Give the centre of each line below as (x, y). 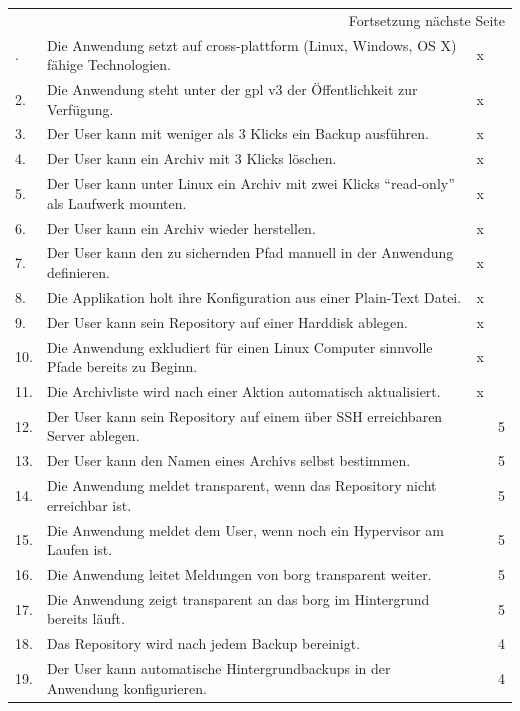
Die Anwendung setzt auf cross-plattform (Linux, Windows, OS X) (251, 44)
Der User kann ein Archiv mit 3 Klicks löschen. (191, 158)
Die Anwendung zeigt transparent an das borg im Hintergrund (238, 598)
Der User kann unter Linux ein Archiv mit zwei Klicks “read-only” (250, 183)
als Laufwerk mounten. (116, 202)
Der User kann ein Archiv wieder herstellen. (181, 227)
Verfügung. (80, 108)
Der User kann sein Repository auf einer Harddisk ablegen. (227, 321)
